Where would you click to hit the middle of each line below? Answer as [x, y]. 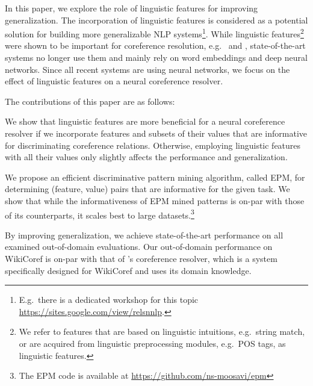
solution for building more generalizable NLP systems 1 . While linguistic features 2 [154, 33]
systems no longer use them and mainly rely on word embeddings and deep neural [156, 58]
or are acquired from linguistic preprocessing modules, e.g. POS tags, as [152, 343]
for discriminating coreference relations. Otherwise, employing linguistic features [153, 145]
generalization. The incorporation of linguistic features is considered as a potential [156, 20]
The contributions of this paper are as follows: [90, 101]
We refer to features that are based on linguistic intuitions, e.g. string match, [162, 332]
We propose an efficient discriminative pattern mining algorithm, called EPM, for [155, 177]
